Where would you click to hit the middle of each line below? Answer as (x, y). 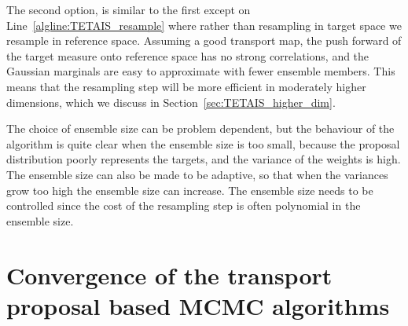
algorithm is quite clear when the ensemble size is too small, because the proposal (203, 143)
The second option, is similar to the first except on (129, 9)
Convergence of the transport (169, 275)
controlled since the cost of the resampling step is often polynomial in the (184, 205)
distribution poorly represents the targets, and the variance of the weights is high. (204, 159)
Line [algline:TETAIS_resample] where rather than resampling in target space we (204, 25)
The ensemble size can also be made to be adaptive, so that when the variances (197, 174)
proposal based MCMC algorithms (198, 305)
